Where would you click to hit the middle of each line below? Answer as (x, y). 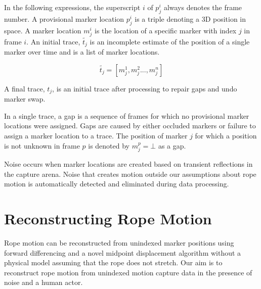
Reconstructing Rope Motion (108, 219)
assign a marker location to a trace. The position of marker (96, 136)
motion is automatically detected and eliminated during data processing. (117, 184)
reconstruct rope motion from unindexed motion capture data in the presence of (128, 272)
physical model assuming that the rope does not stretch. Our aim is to (113, 262)
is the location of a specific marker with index (166, 30)
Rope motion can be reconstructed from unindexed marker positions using (119, 242)
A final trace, (25, 88)
